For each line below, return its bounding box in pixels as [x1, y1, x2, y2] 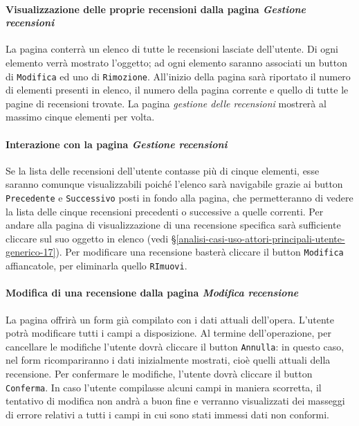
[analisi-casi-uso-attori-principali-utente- [176, 231, 345, 245]
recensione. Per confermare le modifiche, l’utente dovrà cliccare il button [6, 366, 313, 380]
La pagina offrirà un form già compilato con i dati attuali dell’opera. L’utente [6, 312, 335, 326]
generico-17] [6, 245, 56, 259]
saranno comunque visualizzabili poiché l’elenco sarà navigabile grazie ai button [6, 177, 343, 191]
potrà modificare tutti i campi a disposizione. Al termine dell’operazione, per [6, 326, 331, 340]
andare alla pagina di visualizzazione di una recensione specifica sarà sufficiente [6, 218, 341, 232]
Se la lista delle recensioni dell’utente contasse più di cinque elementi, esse [6, 163, 320, 177]
